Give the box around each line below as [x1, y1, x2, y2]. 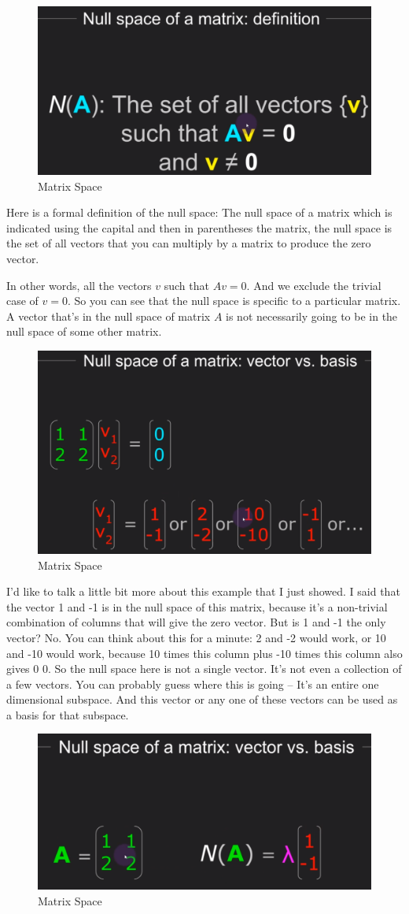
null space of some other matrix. [6, 323, 162, 340]
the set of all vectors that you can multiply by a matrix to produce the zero [6, 235, 371, 251]
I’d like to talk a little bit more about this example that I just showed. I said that [6, 583, 400, 600]
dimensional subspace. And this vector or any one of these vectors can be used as [6, 691, 398, 708]
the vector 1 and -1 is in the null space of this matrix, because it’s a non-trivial [6, 598, 388, 615]
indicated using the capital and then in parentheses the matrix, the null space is [6, 219, 392, 236]
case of [6, 292, 39, 309]
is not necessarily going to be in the [226, 307, 398, 324]
